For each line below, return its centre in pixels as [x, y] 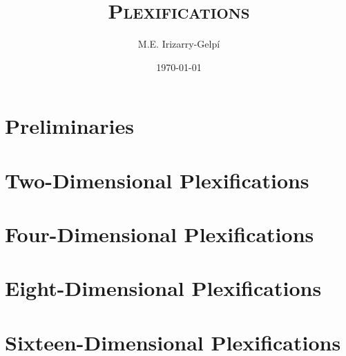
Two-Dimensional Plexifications [157, 180]
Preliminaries [69, 126]
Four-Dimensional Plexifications [160, 234]
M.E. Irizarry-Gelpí [179, 44]
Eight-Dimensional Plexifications [163, 288]
